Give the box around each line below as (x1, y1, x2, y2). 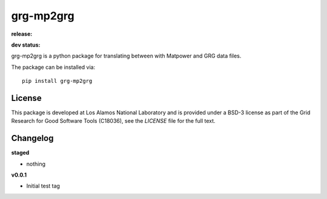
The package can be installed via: (11, 64, 96, 71)
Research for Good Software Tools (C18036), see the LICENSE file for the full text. (11, 117, 216, 125)
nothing (26, 160, 45, 168)
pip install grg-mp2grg (22, 77, 93, 85)
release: (11, 30, 33, 38)
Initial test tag (26, 182, 61, 190)
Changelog (11, 133, 54, 143)
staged (11, 149, 30, 157)
